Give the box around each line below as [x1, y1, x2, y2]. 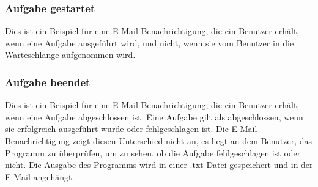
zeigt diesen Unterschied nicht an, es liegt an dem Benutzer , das [72, 134, 312, 147]
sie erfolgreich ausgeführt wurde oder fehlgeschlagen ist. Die [5, 122, 229, 135]
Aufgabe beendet [5, 74, 91, 89]
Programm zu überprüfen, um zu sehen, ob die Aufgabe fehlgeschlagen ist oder [5, 146, 301, 159]
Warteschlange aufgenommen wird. [5, 48, 136, 61]
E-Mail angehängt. [5, 170, 75, 183]
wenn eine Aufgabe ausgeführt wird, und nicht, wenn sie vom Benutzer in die [5, 36, 294, 49]
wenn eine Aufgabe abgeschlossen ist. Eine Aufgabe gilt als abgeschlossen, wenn [5, 110, 303, 123]
